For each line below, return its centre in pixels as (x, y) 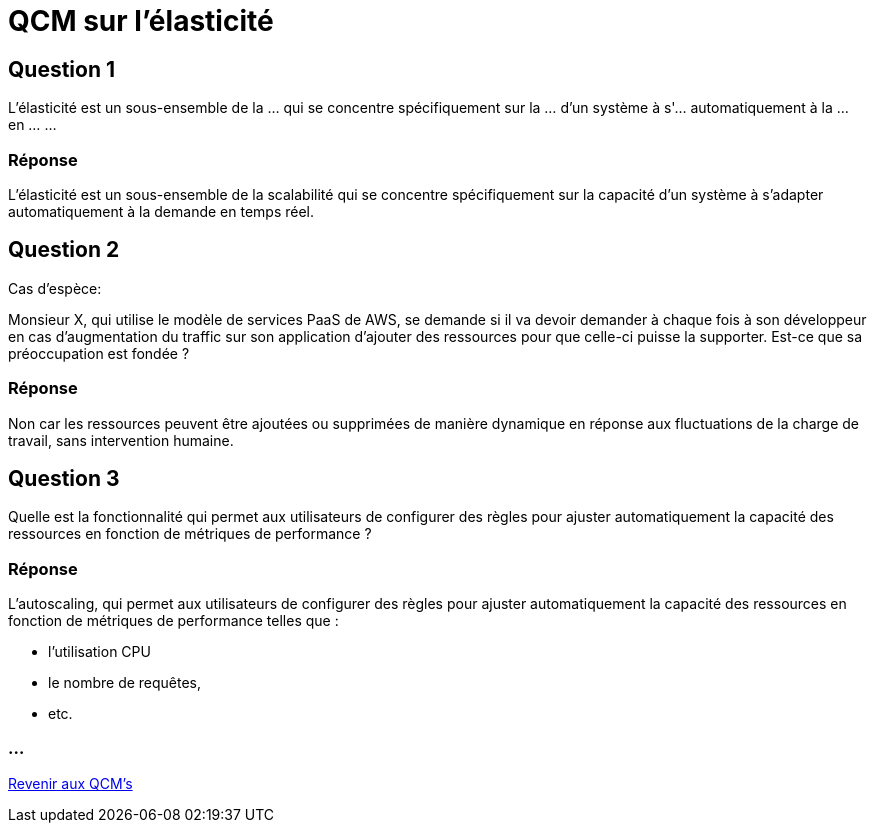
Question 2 (64, 250)
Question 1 (62, 69)
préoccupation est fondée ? (99, 353)
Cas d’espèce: (55, 288)
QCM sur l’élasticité (141, 21)
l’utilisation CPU (99, 652)
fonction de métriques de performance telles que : (173, 621)
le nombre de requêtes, (125, 683)
